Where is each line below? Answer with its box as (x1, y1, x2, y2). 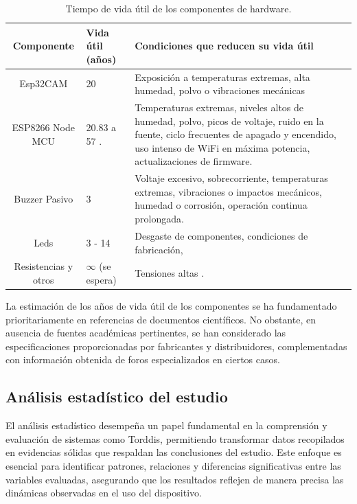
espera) (86, 272, 117, 286)
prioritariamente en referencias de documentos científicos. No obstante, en (5, 312, 316, 326)
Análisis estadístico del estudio (5, 386, 228, 407)
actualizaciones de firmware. (135, 154, 253, 168)
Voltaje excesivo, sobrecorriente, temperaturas (135, 171, 328, 185)
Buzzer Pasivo (14, 191, 73, 205)
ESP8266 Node (12, 120, 75, 135)
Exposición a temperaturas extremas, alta (135, 69, 310, 84)
